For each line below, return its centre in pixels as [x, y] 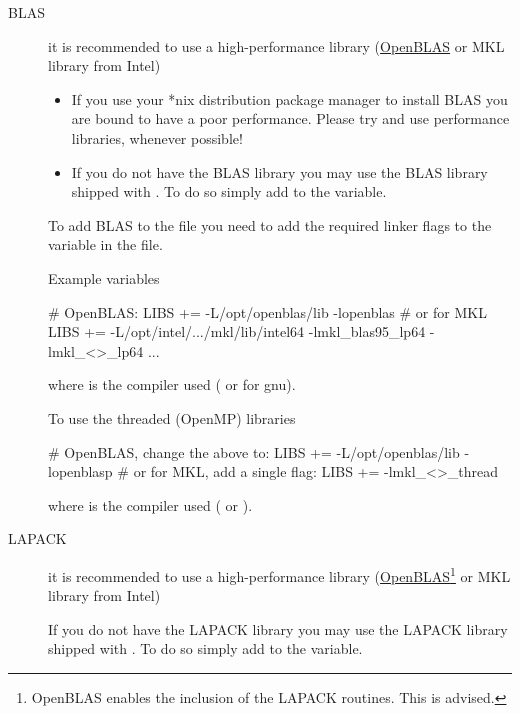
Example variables [104, 277]
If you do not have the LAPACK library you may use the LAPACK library [278, 628]
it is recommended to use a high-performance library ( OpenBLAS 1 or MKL [279, 574]
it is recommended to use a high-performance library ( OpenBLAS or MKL [276, 45]
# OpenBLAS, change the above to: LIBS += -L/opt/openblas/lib [254, 451]
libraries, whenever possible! [157, 137]
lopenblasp [80, 471]
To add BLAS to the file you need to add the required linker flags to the [270, 224]
